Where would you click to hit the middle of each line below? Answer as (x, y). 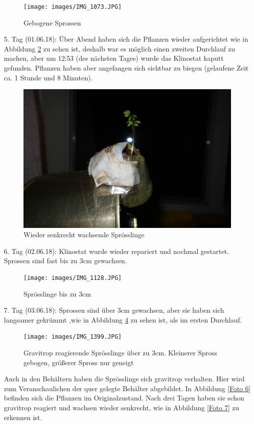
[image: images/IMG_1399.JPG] (73, 337)
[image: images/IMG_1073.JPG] (73, 7)
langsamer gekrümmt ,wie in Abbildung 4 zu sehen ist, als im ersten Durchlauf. (123, 319)
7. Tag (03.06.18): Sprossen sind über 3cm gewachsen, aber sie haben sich (114, 310)
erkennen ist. (23, 417)
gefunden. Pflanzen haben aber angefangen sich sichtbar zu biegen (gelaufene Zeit (126, 68)
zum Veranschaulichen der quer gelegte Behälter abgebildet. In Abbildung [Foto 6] (127, 388)
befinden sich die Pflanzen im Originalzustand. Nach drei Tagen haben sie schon (124, 398)
